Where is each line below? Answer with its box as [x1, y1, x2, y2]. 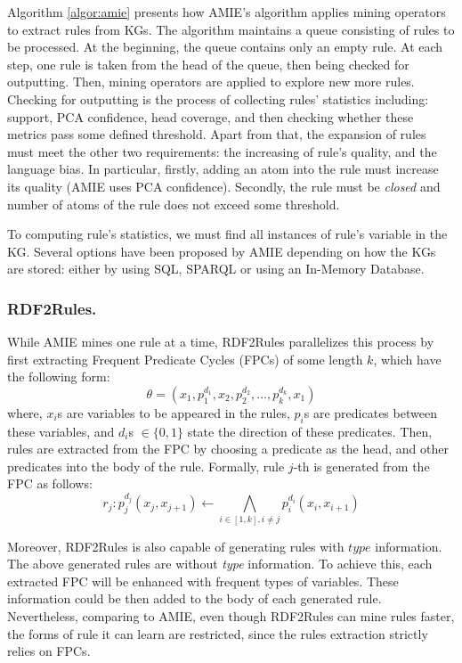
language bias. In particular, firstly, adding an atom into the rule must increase [7, 160, 439, 178]
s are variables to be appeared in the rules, [57, 403, 290, 422]
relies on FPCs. [7, 642, 91, 660]
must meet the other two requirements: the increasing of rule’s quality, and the [7, 142, 437, 160]
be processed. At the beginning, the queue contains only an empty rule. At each [7, 37, 443, 56]
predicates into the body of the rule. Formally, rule [7, 456, 285, 475]
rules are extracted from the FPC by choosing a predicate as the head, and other [7, 439, 449, 458]
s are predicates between [304, 403, 437, 422]
